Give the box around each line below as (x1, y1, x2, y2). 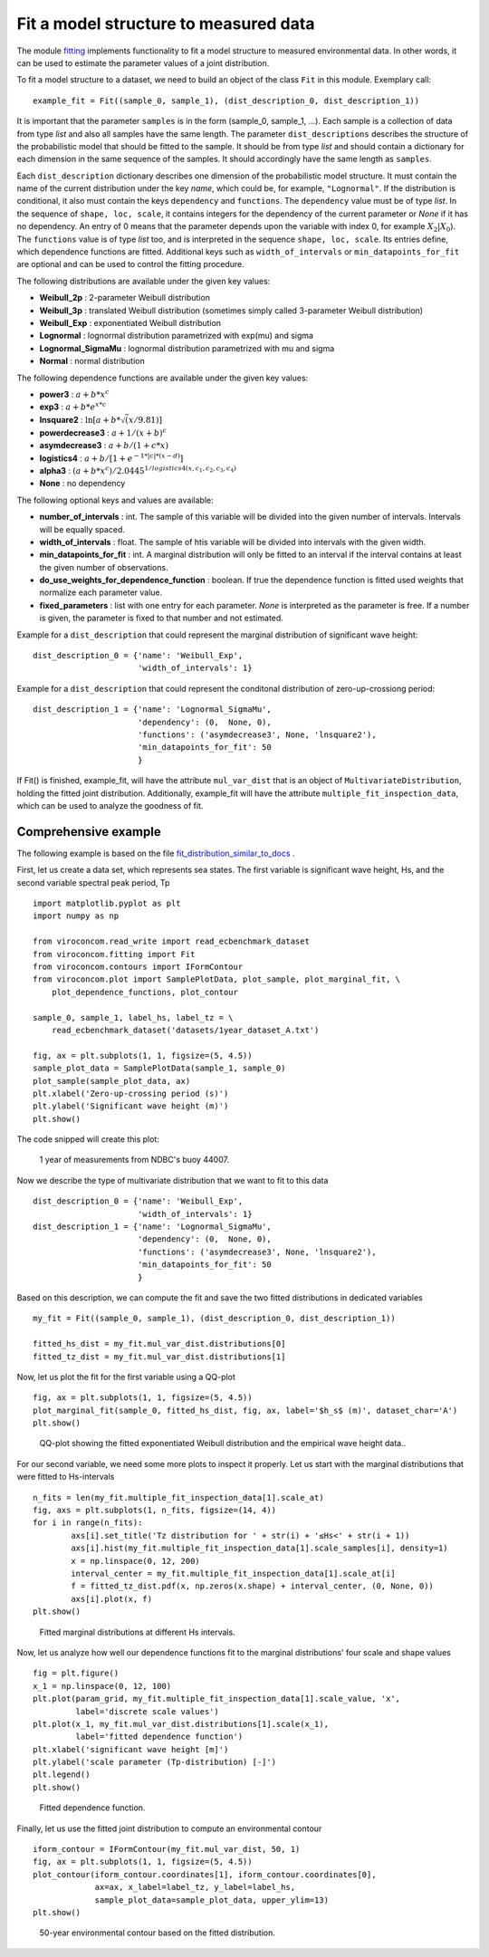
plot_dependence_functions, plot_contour (51, 987, 239, 997)
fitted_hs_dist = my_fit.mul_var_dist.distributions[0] (33, 1338, 286, 1349)
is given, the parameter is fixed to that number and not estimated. (39, 612, 284, 624)
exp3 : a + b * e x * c (39, 400, 107, 412)
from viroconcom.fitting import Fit (33, 949, 196, 959)
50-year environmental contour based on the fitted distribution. (39, 1927, 275, 1938)
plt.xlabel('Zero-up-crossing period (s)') (33, 1088, 229, 1098)
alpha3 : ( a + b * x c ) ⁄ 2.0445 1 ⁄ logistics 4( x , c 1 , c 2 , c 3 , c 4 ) (39, 465, 237, 475)
